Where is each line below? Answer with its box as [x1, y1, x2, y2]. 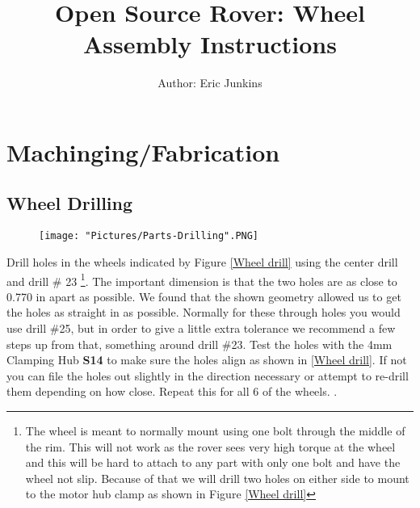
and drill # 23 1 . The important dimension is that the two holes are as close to [6, 270, 397, 289]
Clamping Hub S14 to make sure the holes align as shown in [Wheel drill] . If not [6, 351, 407, 368]
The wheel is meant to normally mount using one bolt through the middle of [25, 422, 405, 439]
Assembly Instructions [83, 27, 337, 61]
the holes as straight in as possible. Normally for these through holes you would [6, 304, 401, 321]
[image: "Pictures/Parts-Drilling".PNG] [39, 230, 259, 242]
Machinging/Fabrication [6, 135, 280, 168]
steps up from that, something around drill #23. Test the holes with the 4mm [6, 335, 393, 352]
